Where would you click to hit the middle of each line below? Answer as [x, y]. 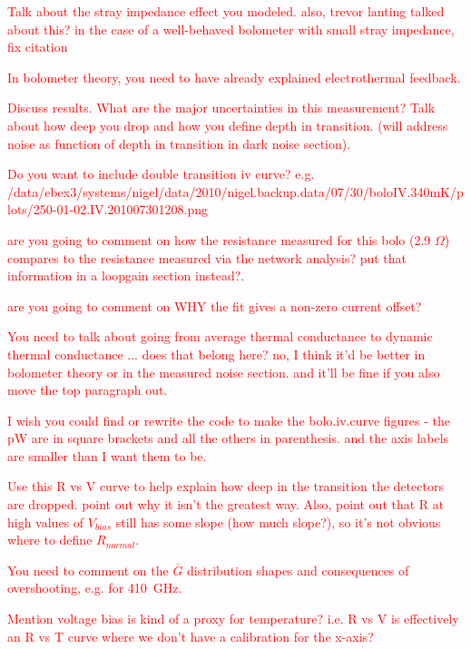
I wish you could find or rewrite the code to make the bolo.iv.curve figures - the [229, 420]
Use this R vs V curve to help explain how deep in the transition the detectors [226, 486]
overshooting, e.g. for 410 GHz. [95, 588]
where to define [50, 540]
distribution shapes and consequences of [298, 570]
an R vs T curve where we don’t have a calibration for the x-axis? [191, 636]
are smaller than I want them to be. [107, 455]
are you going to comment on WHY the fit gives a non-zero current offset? [215, 305]
